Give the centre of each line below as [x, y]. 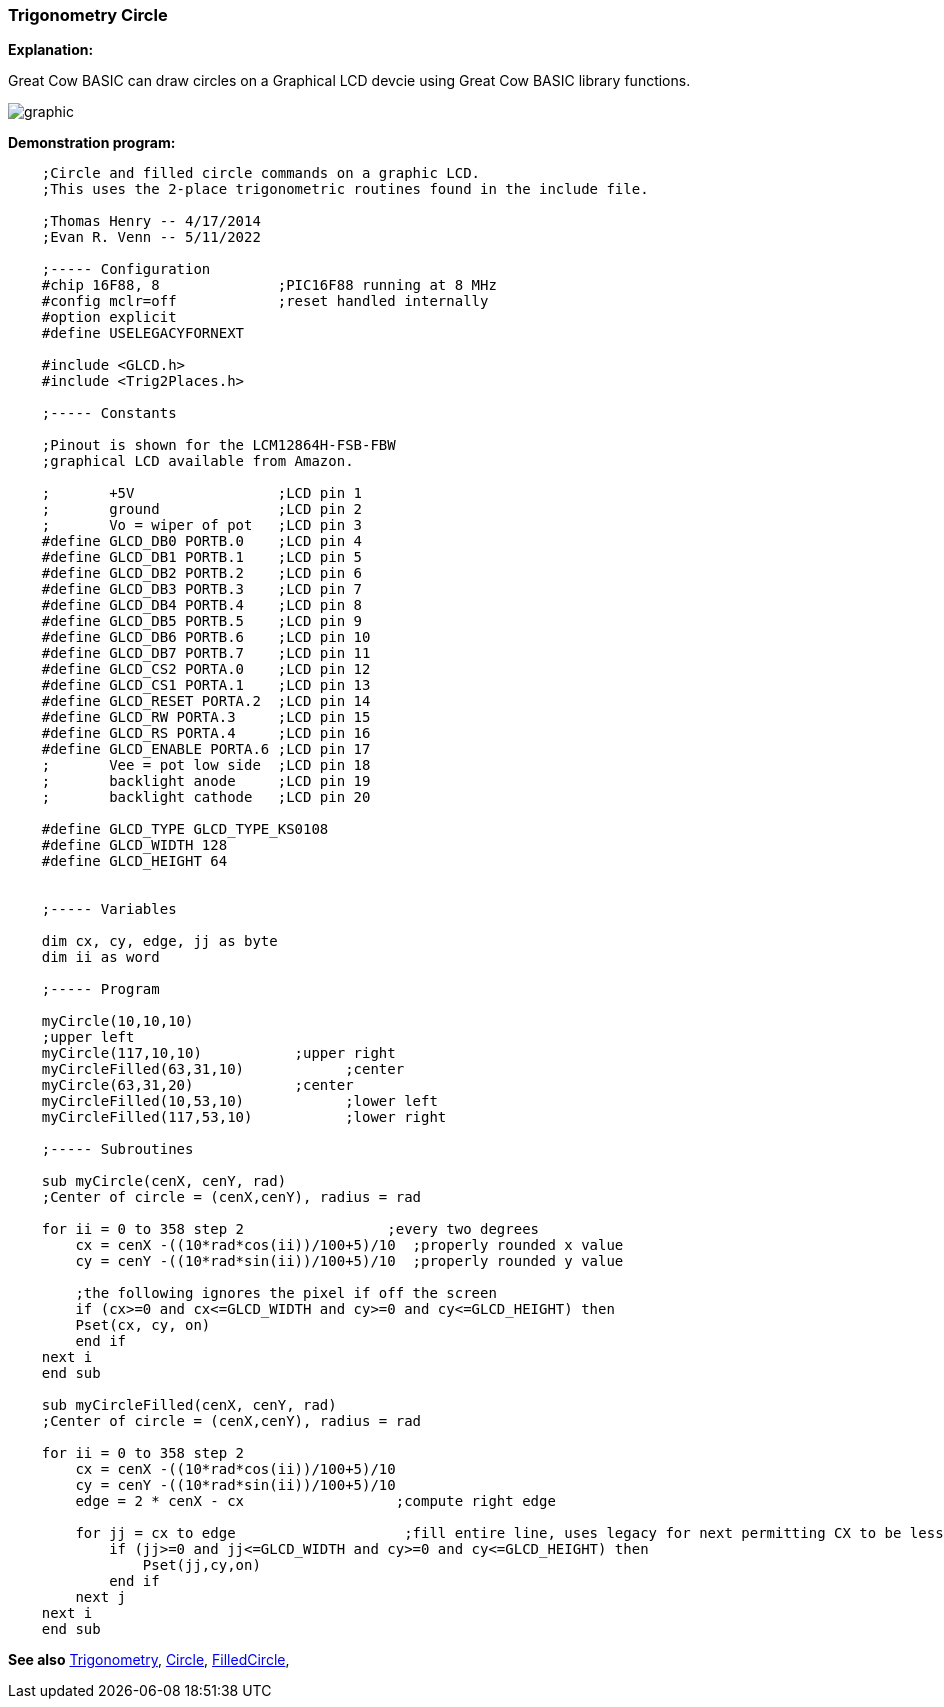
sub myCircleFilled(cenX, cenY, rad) [189, 1405]
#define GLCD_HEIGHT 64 [134, 861]
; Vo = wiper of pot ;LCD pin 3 [202, 525]
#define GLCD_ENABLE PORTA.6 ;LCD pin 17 [206, 749]
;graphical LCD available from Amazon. [197, 461]
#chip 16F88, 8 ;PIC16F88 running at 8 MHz [269, 285]
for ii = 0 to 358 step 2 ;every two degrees [290, 1229]
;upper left [88, 1037]
